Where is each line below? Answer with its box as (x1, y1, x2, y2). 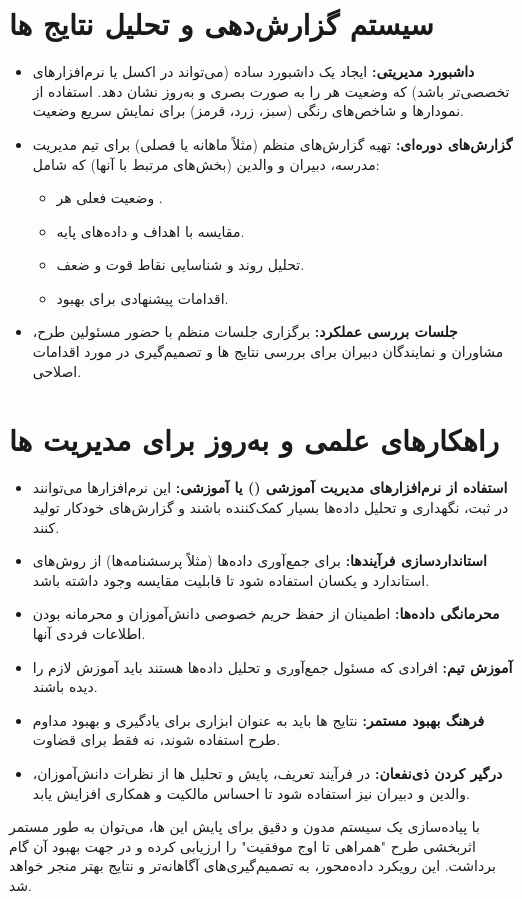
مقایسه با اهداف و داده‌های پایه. (56, 220, 245, 241)
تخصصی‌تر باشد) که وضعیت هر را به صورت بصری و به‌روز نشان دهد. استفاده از (32, 80, 510, 101)
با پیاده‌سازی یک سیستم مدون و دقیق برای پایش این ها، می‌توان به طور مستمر (9, 816, 481, 837)
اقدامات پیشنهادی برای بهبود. (56, 287, 229, 308)
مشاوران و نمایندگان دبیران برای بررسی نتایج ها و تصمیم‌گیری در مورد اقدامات (32, 341, 504, 362)
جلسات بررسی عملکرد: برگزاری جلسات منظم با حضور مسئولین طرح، (32, 321, 458, 342)
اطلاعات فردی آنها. (32, 622, 146, 643)
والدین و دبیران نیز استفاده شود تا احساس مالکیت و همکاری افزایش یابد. (32, 782, 470, 803)
